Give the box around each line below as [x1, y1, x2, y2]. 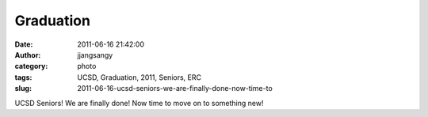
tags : [14, 72, 32, 82]
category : [14, 62, 48, 71]
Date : [14, 40, 33, 49]
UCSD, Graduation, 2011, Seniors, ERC [77, 72, 202, 82]
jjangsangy [77, 50, 113, 59]
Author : [14, 50, 41, 59]
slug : [14, 84, 32, 93]
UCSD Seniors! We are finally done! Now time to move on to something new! [14, 98, 264, 108]
